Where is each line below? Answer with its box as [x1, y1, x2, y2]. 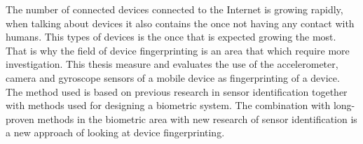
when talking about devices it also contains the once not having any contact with [6, 15, 355, 30]
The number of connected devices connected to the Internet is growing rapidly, [6, 2, 343, 16]
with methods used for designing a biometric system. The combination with [6, 98, 331, 113]
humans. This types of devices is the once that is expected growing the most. [6, 29, 336, 44]
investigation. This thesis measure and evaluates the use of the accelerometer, [6, 57, 338, 71]
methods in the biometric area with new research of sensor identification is [37, 111, 357, 126]
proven [6, 111, 34, 126]
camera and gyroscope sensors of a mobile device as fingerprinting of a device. [6, 70, 340, 85]
